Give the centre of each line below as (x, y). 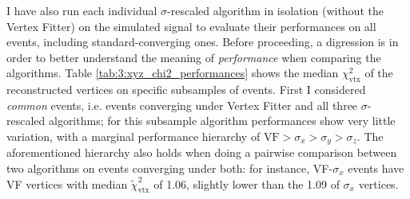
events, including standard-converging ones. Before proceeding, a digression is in (203, 42)
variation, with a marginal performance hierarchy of (133, 136)
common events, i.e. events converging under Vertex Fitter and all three (182, 105)
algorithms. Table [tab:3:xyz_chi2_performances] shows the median (173, 73)
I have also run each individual (82, 10)
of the (379, 73)
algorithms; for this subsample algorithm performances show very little (222, 121)
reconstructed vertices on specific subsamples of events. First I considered (186, 90)
